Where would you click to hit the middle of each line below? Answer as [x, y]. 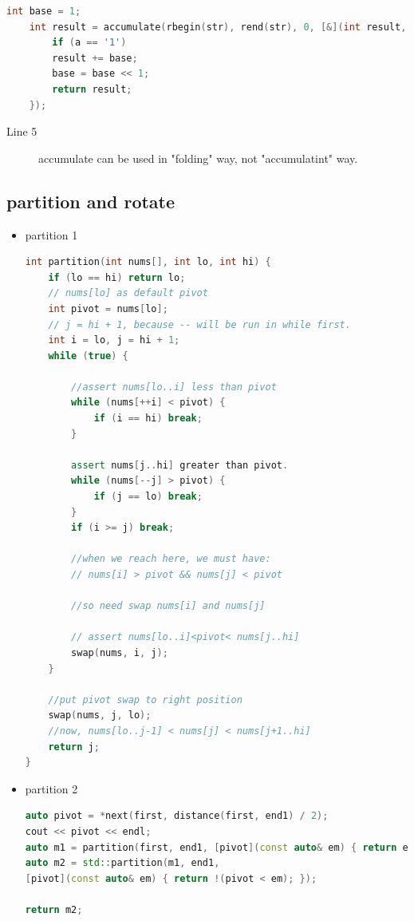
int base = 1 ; [44, 11]
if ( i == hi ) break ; [148, 419]
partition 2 [51, 788]
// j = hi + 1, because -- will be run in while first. [199, 324]
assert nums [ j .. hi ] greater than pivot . [180, 465]
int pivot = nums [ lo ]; [108, 308]
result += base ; [95, 58]
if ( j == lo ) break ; [148, 497]
